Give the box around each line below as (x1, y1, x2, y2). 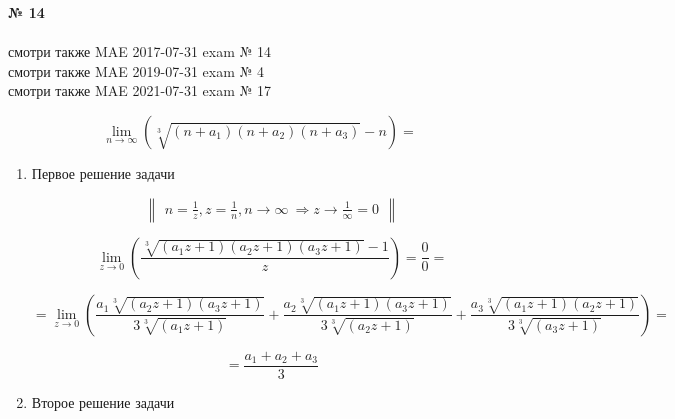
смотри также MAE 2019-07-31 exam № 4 (8, 60, 264, 81)
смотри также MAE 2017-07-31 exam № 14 (8, 41, 271, 62)
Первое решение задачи (31, 162, 175, 183)
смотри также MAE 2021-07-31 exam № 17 (8, 80, 271, 101)
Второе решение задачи (31, 391, 175, 412)
